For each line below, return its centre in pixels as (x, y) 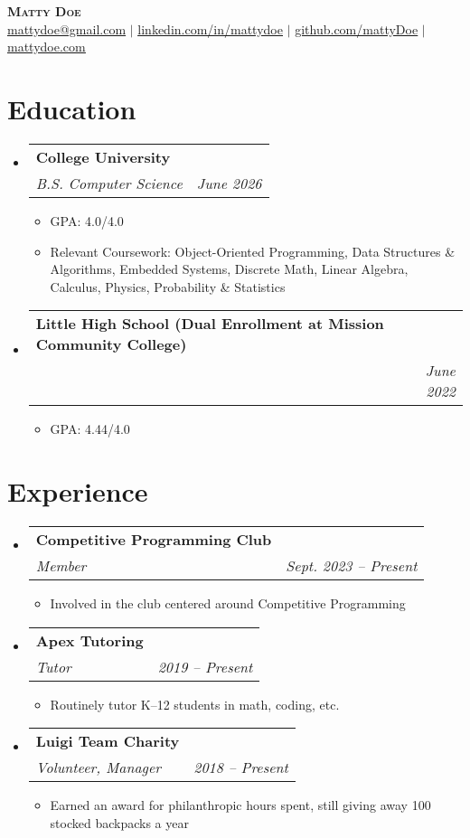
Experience (78, 491)
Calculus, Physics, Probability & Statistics (168, 286)
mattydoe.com (47, 47)
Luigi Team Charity (108, 741)
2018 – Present (241, 767)
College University (103, 156)
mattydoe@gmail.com (67, 28)
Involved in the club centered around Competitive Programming (228, 603)
